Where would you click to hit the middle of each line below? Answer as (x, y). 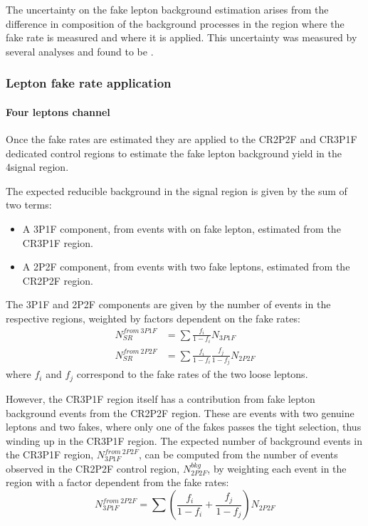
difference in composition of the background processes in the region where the (175, 23)
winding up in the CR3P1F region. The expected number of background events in (184, 440)
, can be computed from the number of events (238, 454)
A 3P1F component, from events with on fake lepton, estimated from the (182, 228)
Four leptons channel (58, 111)
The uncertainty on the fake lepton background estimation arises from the (167, 9)
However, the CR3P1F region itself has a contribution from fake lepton (161, 398)
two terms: (29, 205)
